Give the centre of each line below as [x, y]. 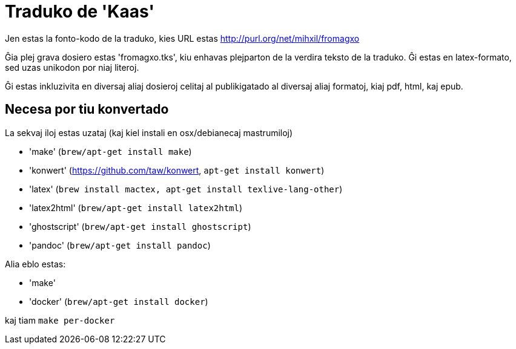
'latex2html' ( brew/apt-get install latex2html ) [136, 207]
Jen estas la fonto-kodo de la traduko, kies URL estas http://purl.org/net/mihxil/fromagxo [182, 38]
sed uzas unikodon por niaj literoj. [72, 67]
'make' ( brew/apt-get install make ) [111, 151]
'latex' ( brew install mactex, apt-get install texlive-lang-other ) [186, 189]
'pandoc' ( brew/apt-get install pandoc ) [120, 245]
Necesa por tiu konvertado [87, 109]
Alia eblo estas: [35, 264]
